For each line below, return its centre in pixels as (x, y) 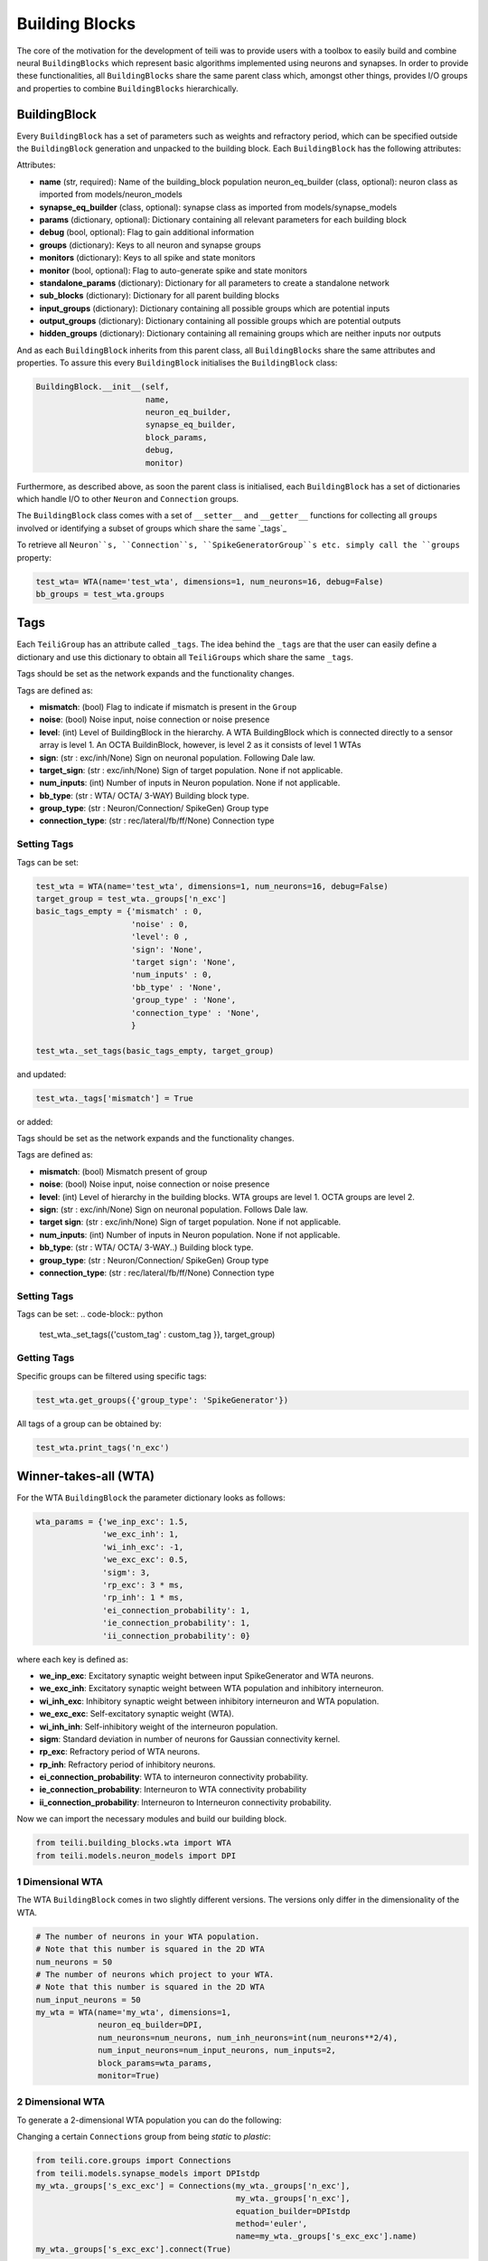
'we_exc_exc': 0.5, (145, 1560)
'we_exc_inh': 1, (141, 1534)
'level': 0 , (160, 937)
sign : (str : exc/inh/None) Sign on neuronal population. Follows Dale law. (174, 1209)
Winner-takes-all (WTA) (86, 1476)
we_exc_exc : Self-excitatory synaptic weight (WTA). (137, 1714)
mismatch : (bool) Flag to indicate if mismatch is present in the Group (168, 706)
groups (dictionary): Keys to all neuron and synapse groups (150, 245)
